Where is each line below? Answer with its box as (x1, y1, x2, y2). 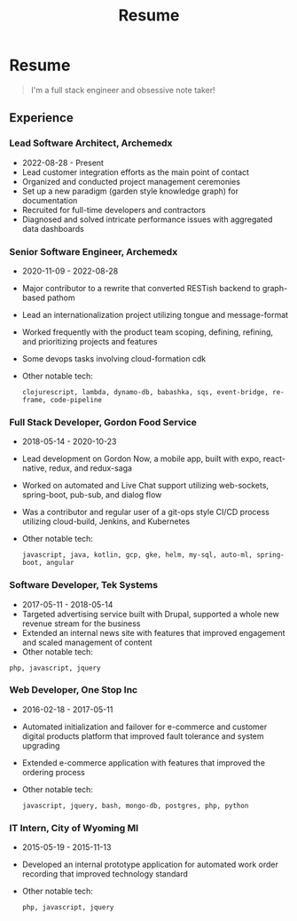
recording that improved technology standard (21, 869, 189, 879)
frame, (21, 395, 47, 404)
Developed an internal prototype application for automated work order (21, 859, 279, 870)
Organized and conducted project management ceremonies (21, 176, 241, 187)
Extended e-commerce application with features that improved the (21, 757, 266, 768)
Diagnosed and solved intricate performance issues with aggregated (21, 214, 273, 225)
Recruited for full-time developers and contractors (21, 204, 207, 215)
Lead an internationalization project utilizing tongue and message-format (21, 309, 289, 320)
